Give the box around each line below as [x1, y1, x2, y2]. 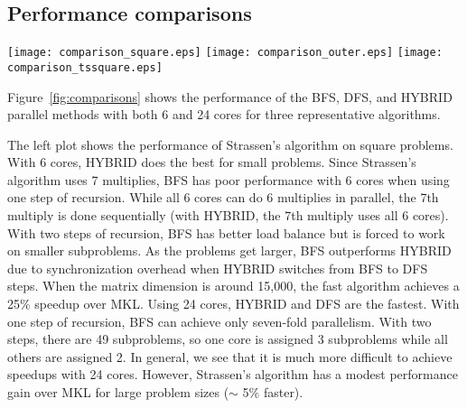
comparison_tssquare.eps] [7, 60, 163, 74]
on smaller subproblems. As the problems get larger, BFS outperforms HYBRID [7, 241, 452, 260]
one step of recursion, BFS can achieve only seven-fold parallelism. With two [7, 311, 432, 330]
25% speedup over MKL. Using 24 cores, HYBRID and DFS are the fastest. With [7, 294, 460, 313]
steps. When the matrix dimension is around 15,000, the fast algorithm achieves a [7, 276, 460, 295]
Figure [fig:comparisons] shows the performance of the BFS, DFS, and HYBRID [7, 87, 453, 106]
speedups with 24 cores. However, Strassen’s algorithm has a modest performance [7, 365, 458, 384]
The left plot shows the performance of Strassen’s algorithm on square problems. [7, 134, 453, 153]
